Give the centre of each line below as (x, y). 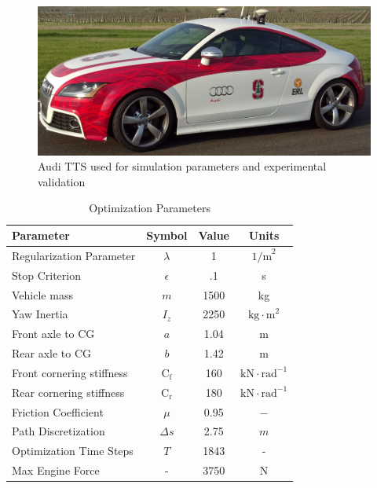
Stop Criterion (46, 275)
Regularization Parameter (74, 255)
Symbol (167, 235)
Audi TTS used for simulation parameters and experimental (182, 166)
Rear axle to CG (52, 353)
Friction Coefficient (58, 411)
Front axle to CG (53, 334)
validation (62, 181)
